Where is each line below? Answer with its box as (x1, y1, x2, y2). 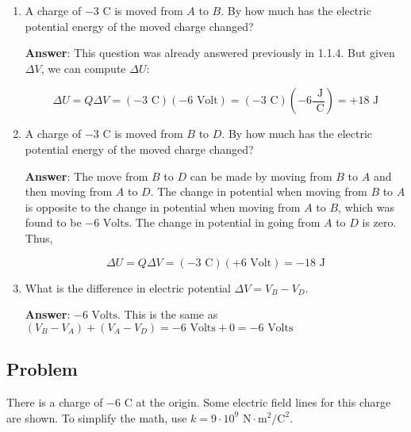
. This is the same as (117, 306, 218, 323)
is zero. (362, 214, 397, 231)
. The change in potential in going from (129, 214, 321, 231)
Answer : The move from (25, 167, 148, 184)
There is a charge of (6, 393, 103, 410)
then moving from (25, 183, 113, 200)
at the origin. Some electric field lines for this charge (136, 393, 391, 410)
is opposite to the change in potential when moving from (25, 198, 301, 215)
